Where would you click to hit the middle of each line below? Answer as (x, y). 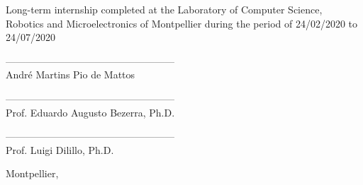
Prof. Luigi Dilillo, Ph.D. (60, 149)
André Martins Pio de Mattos (71, 74)
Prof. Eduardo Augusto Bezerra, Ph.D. (90, 112)
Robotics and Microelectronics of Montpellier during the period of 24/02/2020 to (182, 23)
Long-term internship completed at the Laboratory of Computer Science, (164, 9)
